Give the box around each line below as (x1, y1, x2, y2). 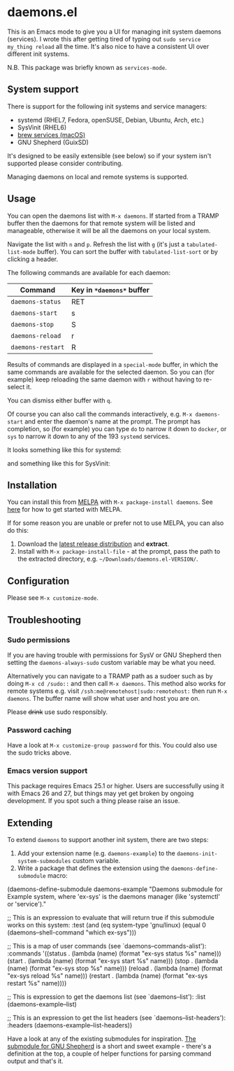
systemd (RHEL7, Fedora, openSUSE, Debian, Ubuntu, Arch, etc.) (17, 115, 205, 124)
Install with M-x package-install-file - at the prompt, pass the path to (17, 547, 221, 556)
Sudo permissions (7, 635, 71, 645)
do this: (7, 526, 29, 535)
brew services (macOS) (17, 130, 86, 139)
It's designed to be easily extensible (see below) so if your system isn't (7, 151, 212, 160)
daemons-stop (10, 320, 54, 328)
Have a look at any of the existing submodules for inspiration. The (7, 1035, 197, 1043)
